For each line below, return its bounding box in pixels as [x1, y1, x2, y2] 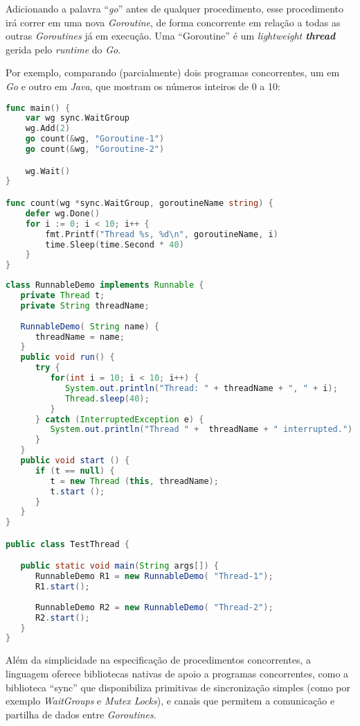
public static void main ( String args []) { [20, 561, 219, 571]
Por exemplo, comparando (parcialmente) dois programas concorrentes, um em [6, 65, 340, 80]
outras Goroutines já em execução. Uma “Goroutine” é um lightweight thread [6, 28, 336, 43]
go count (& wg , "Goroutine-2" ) [25, 144, 165, 155]
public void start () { [20, 456, 130, 465]
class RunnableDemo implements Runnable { [6, 280, 204, 291]
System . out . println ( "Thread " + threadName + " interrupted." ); [50, 424, 358, 435]
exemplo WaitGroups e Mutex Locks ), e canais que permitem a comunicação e [6, 693, 335, 708]
